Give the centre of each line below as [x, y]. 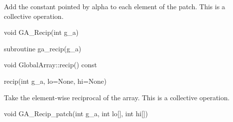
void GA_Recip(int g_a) [41, 32]
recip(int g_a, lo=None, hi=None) [55, 81]
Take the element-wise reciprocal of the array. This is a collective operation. [117, 97]
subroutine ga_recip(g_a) [43, 48]
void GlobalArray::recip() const [51, 65]
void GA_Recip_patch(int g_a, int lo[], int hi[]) [76, 114]
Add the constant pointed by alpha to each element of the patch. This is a [115, 6]
